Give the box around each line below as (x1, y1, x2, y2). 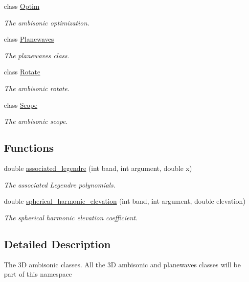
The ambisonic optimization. (4, 17, 90, 27)
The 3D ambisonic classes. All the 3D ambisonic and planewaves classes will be (4, 259, 241, 269)
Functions (4, 140, 54, 155)
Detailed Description (4, 236, 111, 251)
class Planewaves (4, 34, 54, 44)
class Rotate (4, 67, 41, 77)
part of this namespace (4, 269, 72, 279)
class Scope (4, 99, 38, 110)
